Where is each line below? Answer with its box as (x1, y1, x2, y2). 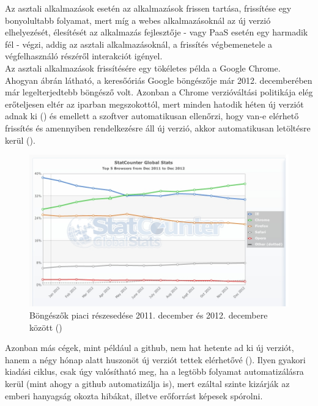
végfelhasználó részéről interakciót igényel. (5, 50, 163, 62)
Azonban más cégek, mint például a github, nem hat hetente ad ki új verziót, (5, 341, 294, 354)
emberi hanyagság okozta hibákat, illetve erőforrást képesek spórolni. (5, 389, 263, 402)
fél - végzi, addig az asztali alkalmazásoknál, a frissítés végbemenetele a (5, 37, 273, 50)
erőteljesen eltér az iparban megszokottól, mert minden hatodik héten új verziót (5, 97, 304, 110)
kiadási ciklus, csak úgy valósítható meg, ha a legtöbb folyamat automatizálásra (5, 365, 304, 378)
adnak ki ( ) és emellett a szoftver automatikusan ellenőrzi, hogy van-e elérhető (5, 109, 299, 122)
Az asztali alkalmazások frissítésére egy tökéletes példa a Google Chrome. (5, 61, 281, 74)
